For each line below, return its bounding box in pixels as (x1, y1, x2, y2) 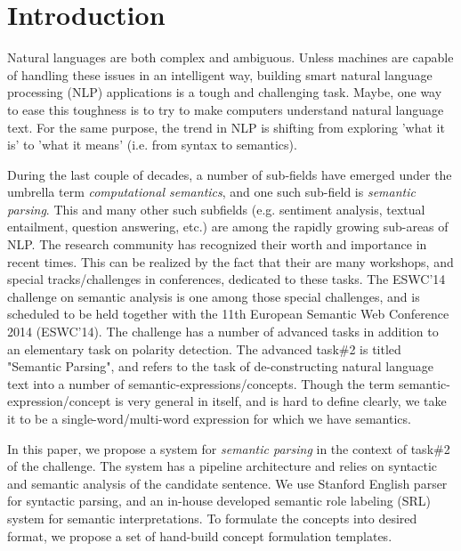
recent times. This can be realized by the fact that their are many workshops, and (7, 252, 454, 271)
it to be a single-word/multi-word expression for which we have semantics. (7, 409, 411, 427)
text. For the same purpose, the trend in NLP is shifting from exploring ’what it (7, 117, 445, 136)
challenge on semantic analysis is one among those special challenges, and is (7, 287, 420, 305)
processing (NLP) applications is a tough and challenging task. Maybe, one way (7, 83, 442, 101)
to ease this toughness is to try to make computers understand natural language (7, 100, 444, 118)
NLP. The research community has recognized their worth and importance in (7, 235, 427, 254)
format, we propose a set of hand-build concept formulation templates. (7, 526, 392, 545)
